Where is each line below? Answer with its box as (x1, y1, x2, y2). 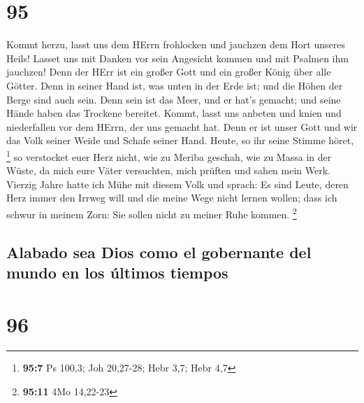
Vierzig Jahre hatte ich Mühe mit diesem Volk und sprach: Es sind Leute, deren (6, 176, 349, 191)
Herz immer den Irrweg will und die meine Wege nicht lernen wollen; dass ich (6, 190, 337, 205)
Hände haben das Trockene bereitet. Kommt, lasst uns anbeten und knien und (6, 106, 342, 120)
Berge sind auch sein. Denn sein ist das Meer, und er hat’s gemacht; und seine (6, 92, 341, 106)
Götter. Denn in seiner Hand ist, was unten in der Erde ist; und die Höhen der (6, 78, 343, 92)
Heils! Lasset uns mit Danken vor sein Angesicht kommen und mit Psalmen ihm (6, 50, 349, 65)
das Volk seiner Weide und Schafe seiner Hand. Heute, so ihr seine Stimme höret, (6, 133, 354, 148)
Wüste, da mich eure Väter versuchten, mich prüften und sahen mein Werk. (6, 163, 330, 178)
